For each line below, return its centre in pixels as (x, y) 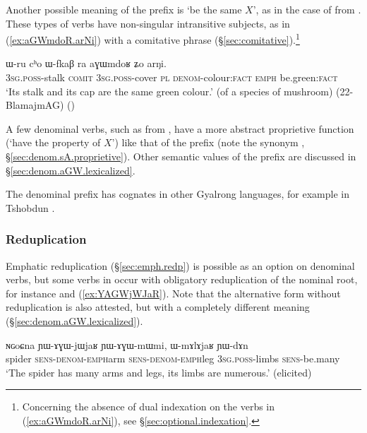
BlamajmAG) (35, 105)
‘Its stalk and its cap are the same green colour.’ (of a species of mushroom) (169, 91)
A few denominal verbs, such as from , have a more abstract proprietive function (180, 128)
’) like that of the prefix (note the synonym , (208, 142)
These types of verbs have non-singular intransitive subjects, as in (148, 23)
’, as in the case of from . (307, 9)
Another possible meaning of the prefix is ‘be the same (124, 9)
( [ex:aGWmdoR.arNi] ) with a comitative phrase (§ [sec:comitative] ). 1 (153, 38)
